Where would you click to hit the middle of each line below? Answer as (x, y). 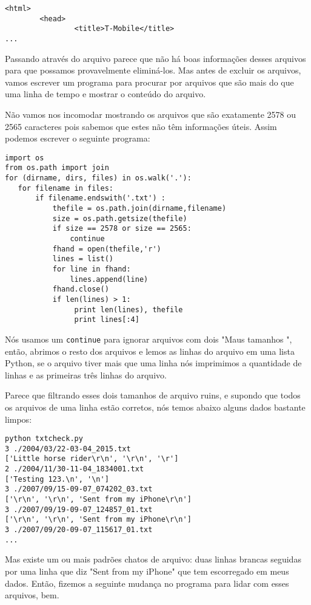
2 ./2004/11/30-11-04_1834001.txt (75, 469)
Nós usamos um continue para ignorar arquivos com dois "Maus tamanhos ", (149, 339)
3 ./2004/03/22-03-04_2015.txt (68, 449)
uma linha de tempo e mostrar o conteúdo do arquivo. (105, 94)
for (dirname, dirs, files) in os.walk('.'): (98, 178)
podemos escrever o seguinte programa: (78, 138)
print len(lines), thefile (129, 309)
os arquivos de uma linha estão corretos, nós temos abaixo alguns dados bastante (155, 407)
